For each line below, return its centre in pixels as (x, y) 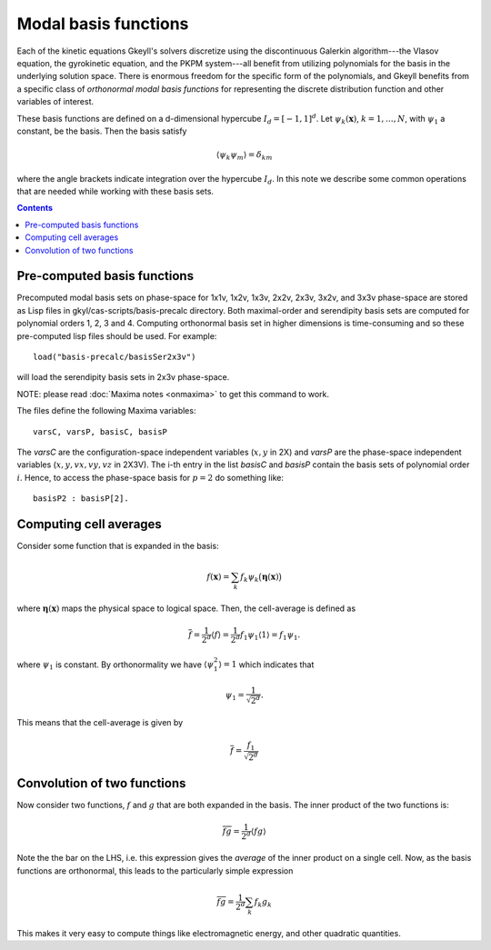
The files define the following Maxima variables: (106, 411)
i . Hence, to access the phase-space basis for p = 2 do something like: (150, 477)
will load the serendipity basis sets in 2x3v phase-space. (123, 377)
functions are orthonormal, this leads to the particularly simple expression (155, 870)
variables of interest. (55, 102)
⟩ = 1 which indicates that (266, 665)
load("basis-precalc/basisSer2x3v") (115, 357)
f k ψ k (249, 578)
